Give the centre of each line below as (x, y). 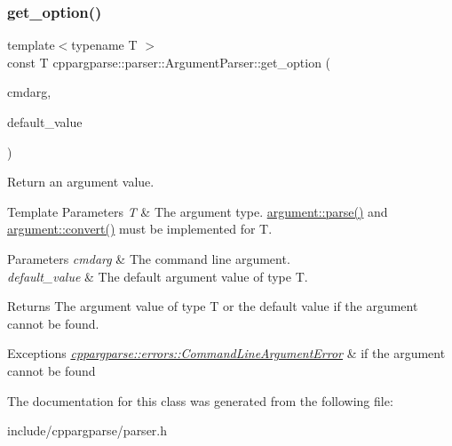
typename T (104, 45)
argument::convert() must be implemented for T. (140, 229)
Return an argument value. (81, 182)
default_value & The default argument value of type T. (158, 276)
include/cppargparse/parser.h (87, 430)
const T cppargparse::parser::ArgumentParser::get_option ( (169, 62)
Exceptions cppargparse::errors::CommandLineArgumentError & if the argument (226, 353)
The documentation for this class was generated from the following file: (200, 400)
